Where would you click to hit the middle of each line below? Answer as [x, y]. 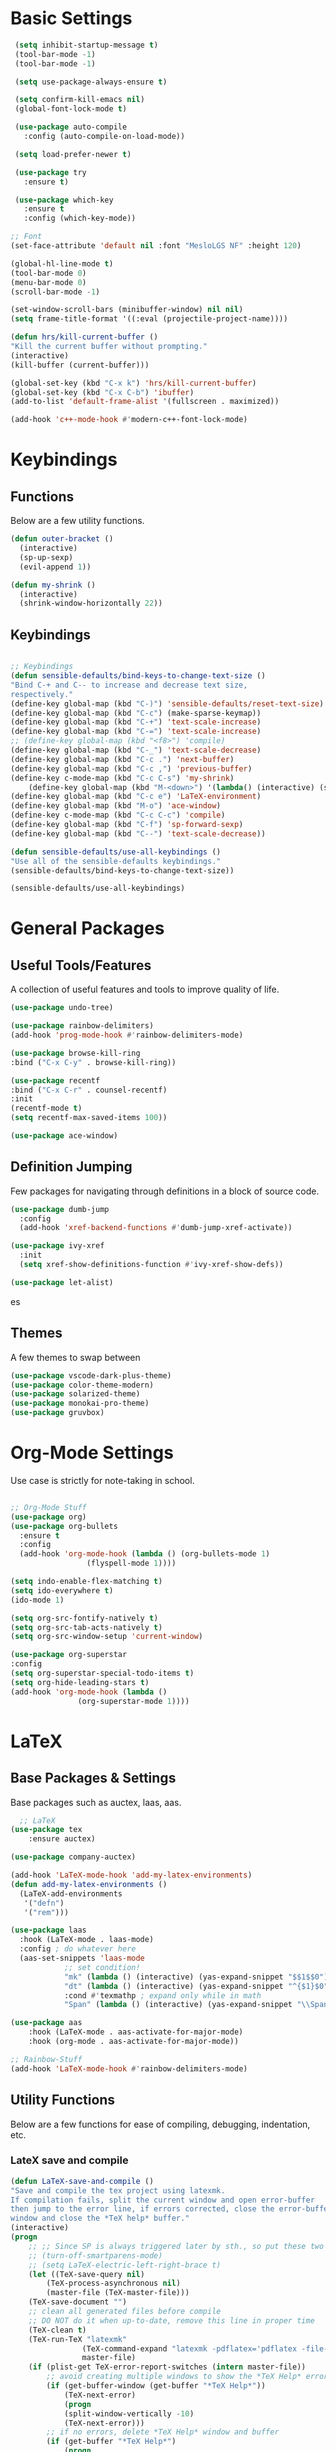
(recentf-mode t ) [46, 1108]
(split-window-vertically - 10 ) [129, 2413]
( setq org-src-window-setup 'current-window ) [106, 1637]
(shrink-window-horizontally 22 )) [91, 603]
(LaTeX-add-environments [71, 1893]
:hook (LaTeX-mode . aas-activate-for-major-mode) [136, 2032]
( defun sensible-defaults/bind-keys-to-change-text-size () [138, 676]
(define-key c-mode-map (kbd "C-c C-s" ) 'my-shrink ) [122, 778]
